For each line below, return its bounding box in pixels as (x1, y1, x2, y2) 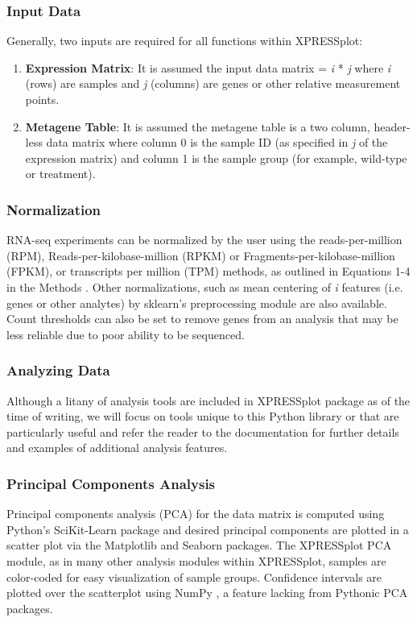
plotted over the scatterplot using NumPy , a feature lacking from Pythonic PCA (6, 584, 408, 601)
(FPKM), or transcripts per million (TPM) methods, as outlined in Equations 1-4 (6, 263, 411, 280)
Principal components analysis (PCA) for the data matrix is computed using (6, 505, 385, 522)
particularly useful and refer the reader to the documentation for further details (6, 423, 399, 440)
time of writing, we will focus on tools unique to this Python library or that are (6, 408, 399, 425)
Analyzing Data (6, 360, 110, 380)
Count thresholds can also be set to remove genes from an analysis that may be (6, 310, 398, 327)
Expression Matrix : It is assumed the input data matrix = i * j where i (25, 59, 391, 76)
